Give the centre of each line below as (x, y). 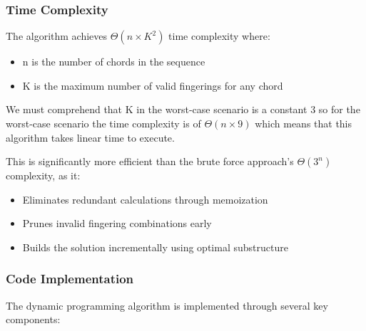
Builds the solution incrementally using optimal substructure (155, 247)
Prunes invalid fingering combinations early (117, 223)
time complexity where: (219, 36)
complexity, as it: (43, 175)
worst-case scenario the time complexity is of (103, 123)
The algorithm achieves (57, 36)
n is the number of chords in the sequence (114, 62)
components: (33, 319)
